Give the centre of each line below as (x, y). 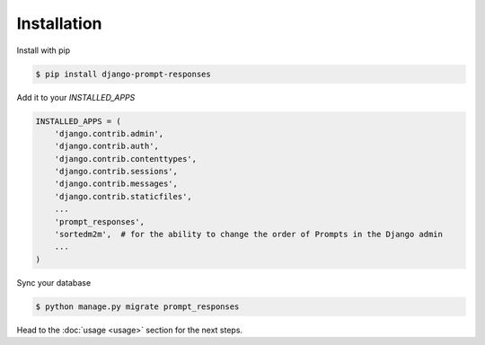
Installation (59, 23)
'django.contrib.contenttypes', (126, 159)
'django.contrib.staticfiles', (123, 196)
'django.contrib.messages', (116, 184)
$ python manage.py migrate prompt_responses (137, 306)
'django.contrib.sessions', (116, 172)
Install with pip (44, 50)
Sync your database (54, 282)
